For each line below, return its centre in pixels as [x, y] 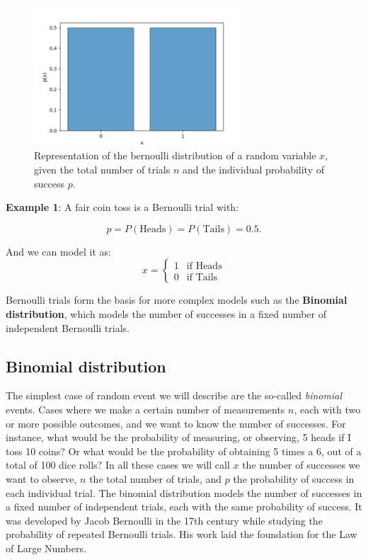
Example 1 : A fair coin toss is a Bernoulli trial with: [122, 207]
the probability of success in [294, 478]
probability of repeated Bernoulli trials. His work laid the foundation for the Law [182, 534]
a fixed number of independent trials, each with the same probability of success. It [184, 507]
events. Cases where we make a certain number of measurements [145, 409]
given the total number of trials [102, 170]
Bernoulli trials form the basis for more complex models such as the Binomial [177, 300]
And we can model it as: [59, 251]
